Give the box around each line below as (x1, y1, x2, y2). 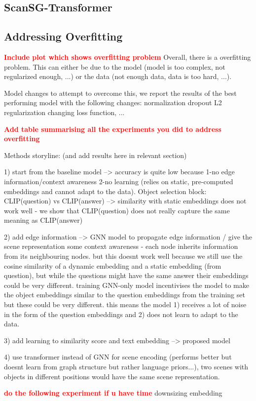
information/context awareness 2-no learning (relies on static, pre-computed (4, 176, 233, 186)
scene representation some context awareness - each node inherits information (4, 241, 238, 251)
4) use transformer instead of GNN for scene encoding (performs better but (4, 352, 232, 362)
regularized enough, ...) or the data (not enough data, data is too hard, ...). (4, 71, 232, 81)
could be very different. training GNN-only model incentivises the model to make (4, 280, 249, 290)
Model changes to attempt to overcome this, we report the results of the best (4, 87, 237, 98)
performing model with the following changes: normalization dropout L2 (4, 97, 222, 108)
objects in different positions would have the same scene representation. (4, 371, 220, 381)
